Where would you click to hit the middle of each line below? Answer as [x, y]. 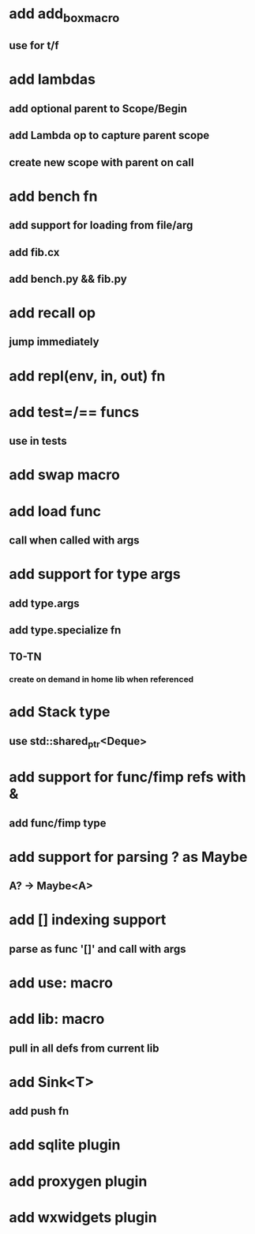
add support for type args [95, 574]
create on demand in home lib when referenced [101, 679]
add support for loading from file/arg [101, 226]
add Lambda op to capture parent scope [109, 135]
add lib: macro [57, 1019]
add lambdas [52, 79]
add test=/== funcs [74, 412]
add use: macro [61, 982]
